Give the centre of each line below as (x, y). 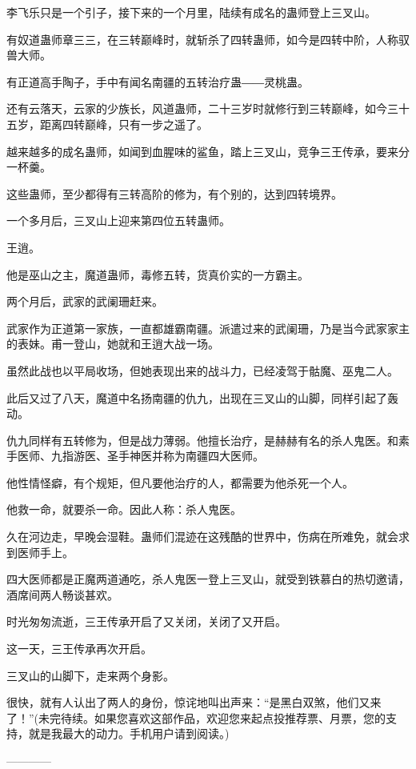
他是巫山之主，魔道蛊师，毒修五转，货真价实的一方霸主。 (158, 274)
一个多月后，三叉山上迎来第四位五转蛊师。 (118, 220)
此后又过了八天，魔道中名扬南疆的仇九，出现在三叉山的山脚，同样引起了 (197, 397)
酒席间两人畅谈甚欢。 (62, 594)
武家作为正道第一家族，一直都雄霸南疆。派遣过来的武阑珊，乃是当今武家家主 (208, 328)
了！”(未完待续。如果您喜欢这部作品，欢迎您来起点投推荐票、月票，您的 (196, 717)
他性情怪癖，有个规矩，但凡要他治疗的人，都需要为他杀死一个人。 (180, 482)
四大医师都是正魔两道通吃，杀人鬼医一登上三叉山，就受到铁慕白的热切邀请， (208, 579)
